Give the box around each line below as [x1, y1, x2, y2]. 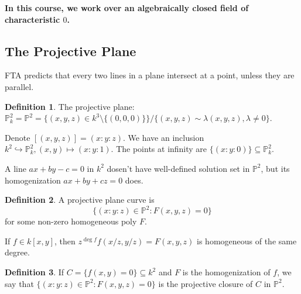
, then [54, 234, 76, 247]
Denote [5, 131, 30, 143]
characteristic [5, 13, 60, 25]
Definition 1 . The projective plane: [5, 100, 135, 112]
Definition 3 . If [5, 266, 64, 278]
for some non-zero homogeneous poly [5, 215, 137, 227]
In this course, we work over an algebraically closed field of [5, 2, 249, 13]
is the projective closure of [158, 277, 253, 289]
